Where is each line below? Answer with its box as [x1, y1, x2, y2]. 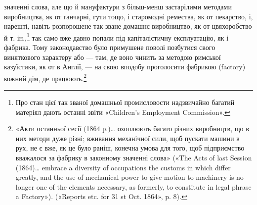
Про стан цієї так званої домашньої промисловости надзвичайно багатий [15, 97, 235, 107]
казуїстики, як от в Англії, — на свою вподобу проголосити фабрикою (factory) [4, 61, 246, 72]
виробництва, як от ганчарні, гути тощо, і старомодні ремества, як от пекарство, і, [4, 11, 253, 21]
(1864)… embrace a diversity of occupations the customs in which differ [15, 162, 231, 172]
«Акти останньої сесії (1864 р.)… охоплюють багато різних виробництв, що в [15, 123, 249, 134]
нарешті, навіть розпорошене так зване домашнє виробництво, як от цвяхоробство [4, 21, 252, 31]
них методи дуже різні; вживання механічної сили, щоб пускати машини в [15, 133, 240, 143]
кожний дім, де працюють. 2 [4, 71, 87, 83]
